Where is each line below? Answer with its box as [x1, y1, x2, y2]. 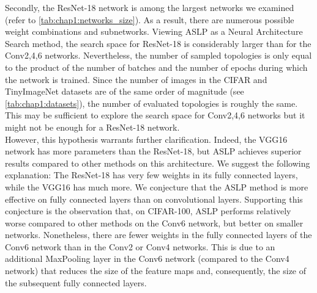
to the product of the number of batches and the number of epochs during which [5, 60, 308, 73]
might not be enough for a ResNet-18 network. [5, 120, 180, 133]
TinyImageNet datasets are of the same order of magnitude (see [5, 85, 244, 98]
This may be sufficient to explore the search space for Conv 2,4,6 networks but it [5, 109, 305, 121]
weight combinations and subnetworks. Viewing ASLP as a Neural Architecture [5, 25, 303, 38]
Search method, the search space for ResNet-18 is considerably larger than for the [5, 37, 311, 49]
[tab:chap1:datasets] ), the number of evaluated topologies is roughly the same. [5, 96, 298, 109]
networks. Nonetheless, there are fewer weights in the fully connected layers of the [5, 228, 312, 241]
